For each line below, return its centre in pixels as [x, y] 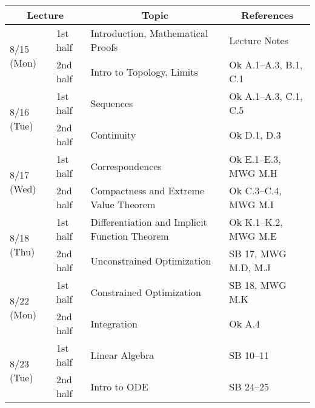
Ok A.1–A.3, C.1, [266, 96]
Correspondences [126, 166]
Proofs [104, 47]
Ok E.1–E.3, [255, 159]
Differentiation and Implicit [149, 222]
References [267, 15]
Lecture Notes [259, 40]
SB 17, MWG [258, 253]
